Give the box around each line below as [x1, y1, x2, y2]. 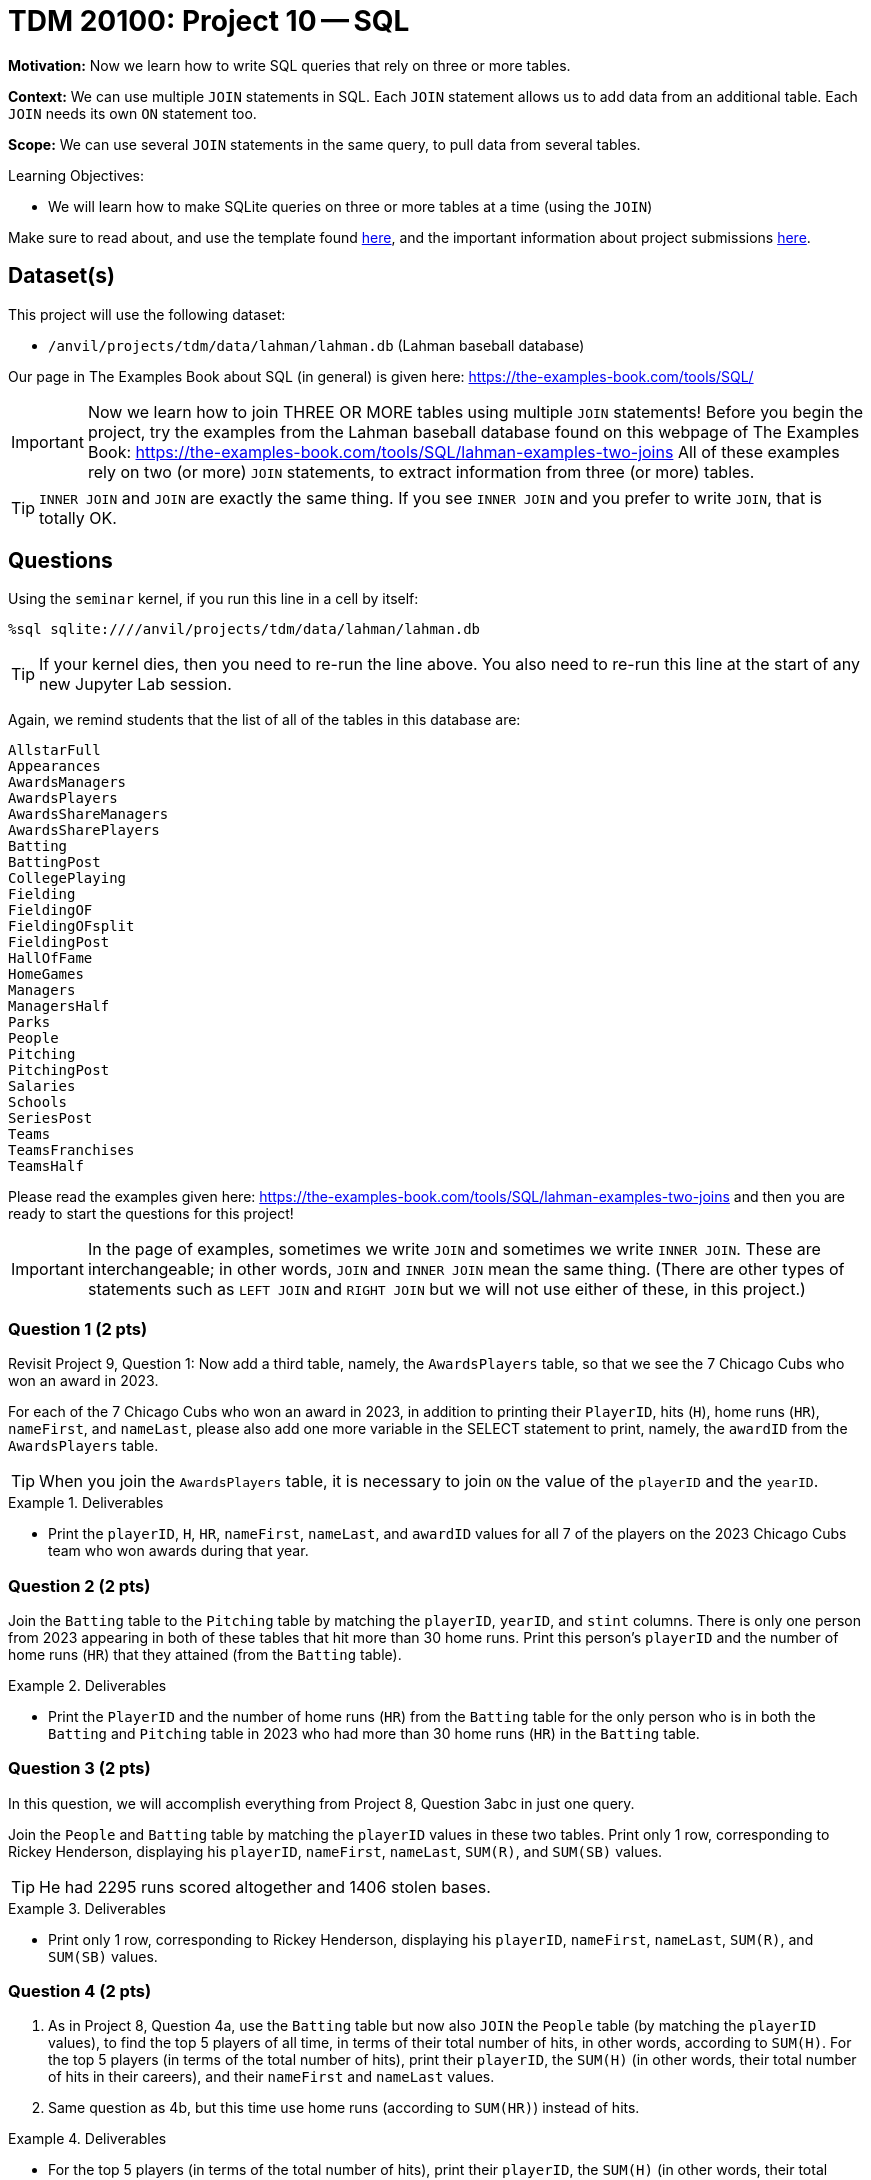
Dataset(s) [8, 263, 115, 289]
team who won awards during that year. [48, 1542, 309, 1560]
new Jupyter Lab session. [39, 674, 232, 695]
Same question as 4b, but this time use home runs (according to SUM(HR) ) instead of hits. [48, 2099, 640, 2117]
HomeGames [8, 966, 84, 983]
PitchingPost [8, 1062, 110, 1079]
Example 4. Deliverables [8, 2130, 167, 2148]
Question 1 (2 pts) [8, 1318, 148, 1339]
